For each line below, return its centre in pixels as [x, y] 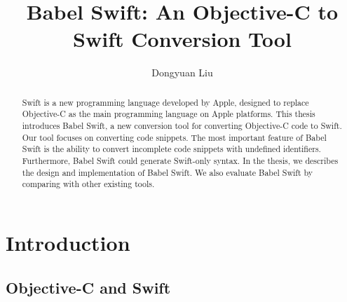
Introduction [68, 242]
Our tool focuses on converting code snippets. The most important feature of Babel [174, 137]
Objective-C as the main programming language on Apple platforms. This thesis [169, 114]
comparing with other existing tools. [88, 184]
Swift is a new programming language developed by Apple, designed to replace [165, 102]
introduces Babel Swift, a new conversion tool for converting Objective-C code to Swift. [182, 126]
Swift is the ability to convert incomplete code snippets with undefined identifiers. [171, 149]
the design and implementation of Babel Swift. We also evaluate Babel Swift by [168, 172]
